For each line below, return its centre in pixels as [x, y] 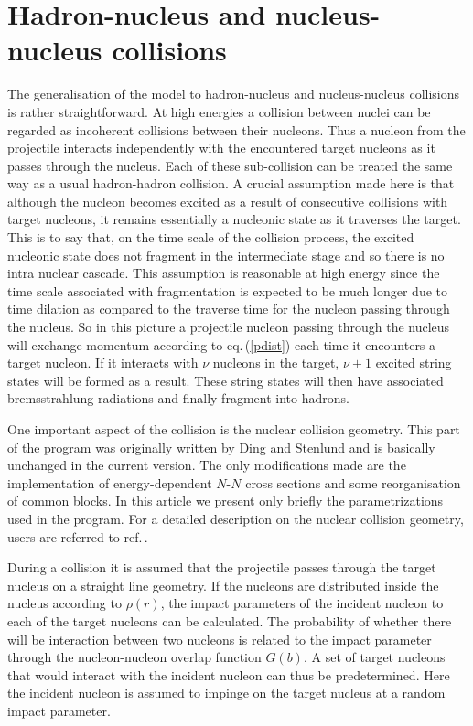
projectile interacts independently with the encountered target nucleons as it [221, 148]
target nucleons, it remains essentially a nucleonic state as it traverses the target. [234, 219]
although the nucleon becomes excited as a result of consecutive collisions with [228, 201]
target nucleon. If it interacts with [103, 363]
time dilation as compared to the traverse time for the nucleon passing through [229, 309]
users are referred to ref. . [78, 536]
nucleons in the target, [276, 363]
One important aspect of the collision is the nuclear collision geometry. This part [234, 429]
